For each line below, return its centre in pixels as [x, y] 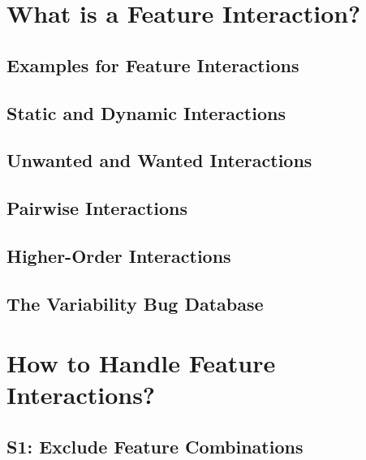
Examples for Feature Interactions [153, 64]
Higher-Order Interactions [119, 255]
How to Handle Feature [141, 363]
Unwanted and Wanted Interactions [159, 160]
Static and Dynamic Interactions [146, 112]
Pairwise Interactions [97, 208]
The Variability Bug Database [135, 303]
